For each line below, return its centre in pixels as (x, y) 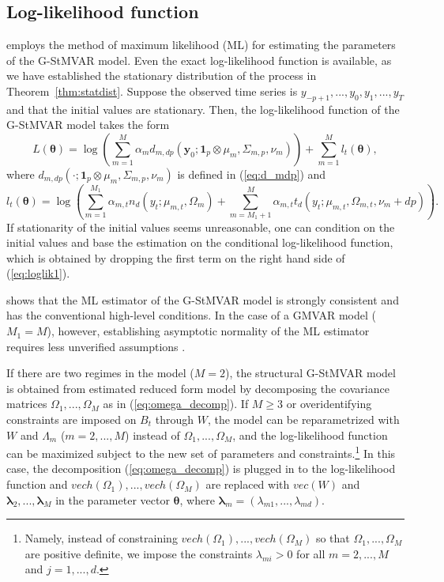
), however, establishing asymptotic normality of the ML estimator (208, 331)
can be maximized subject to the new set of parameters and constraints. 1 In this (201, 452)
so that (333, 538)
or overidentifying (329, 404)
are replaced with (248, 484)
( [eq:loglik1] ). (38, 273)
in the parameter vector (113, 499)
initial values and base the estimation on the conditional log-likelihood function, (200, 242)
